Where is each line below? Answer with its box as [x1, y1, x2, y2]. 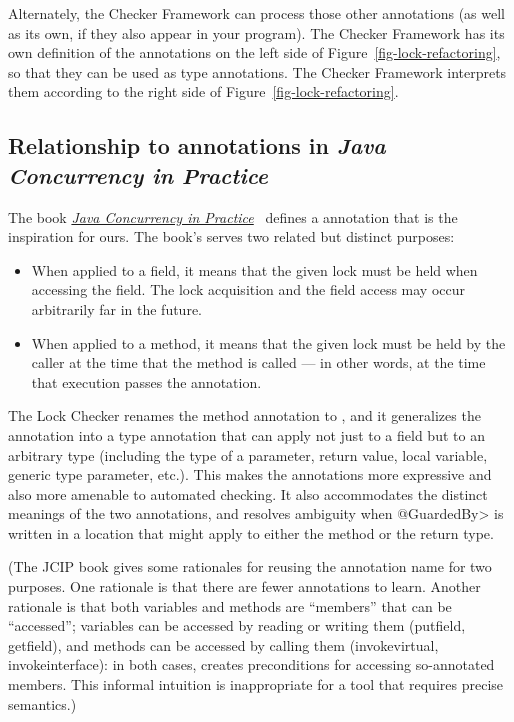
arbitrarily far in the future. [31, 298, 202, 319]
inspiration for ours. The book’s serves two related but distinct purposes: [8, 226, 455, 247]
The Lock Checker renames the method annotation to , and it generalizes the [8, 405, 481, 426]
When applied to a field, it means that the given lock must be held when [31, 259, 478, 280]
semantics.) [8, 693, 77, 714]
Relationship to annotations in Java [8, 130, 386, 161]
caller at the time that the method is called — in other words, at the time [31, 352, 486, 373]
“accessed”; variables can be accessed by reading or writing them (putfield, [8, 615, 466, 636]
